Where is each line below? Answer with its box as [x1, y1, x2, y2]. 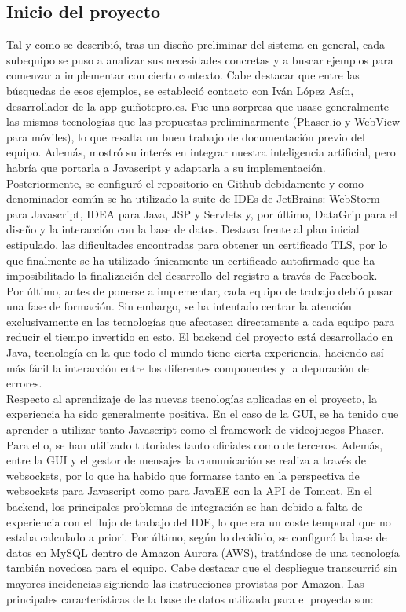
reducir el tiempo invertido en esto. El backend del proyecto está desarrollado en [6, 328, 393, 345]
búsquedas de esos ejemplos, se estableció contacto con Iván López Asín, [6, 82, 354, 98]
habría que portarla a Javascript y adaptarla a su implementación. [6, 159, 326, 175]
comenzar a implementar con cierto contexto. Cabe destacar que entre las [6, 67, 360, 83]
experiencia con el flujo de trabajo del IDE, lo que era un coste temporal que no [6, 513, 391, 530]
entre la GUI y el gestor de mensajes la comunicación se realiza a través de [6, 452, 366, 468]
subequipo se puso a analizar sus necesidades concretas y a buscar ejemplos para [6, 51, 393, 68]
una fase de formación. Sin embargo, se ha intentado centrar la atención [6, 298, 352, 314]
